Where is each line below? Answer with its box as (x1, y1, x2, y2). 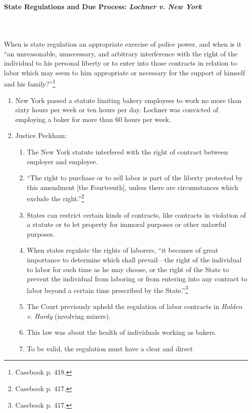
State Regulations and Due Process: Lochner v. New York (4, 1, 202, 11)
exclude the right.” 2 (27, 192, 84, 204)
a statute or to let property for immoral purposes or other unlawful (27, 219, 227, 229)
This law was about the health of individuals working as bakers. (27, 327, 217, 337)
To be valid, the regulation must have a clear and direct (27, 343, 193, 353)
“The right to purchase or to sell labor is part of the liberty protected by (27, 172, 243, 183)
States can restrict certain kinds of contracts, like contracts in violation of (27, 209, 246, 220)
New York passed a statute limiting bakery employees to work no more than (15, 95, 242, 105)
